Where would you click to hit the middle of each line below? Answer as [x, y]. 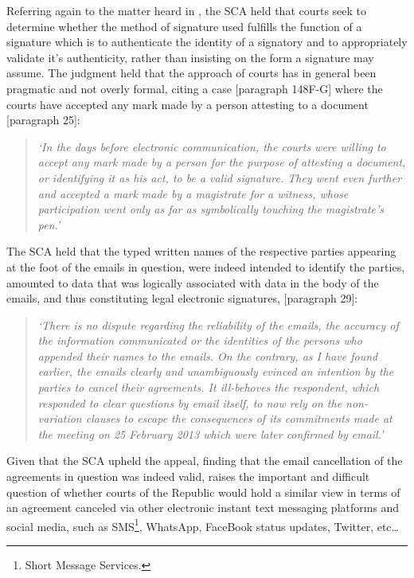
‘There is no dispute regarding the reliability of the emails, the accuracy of [218, 324]
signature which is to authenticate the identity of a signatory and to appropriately [207, 42]
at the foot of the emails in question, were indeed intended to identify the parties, [206, 266]
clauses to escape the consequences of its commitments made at [239, 418]
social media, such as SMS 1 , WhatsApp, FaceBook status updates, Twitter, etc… [203, 525]
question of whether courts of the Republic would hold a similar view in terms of [203, 492]
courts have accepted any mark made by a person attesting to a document [187, 104]
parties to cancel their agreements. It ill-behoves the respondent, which [209, 387]
